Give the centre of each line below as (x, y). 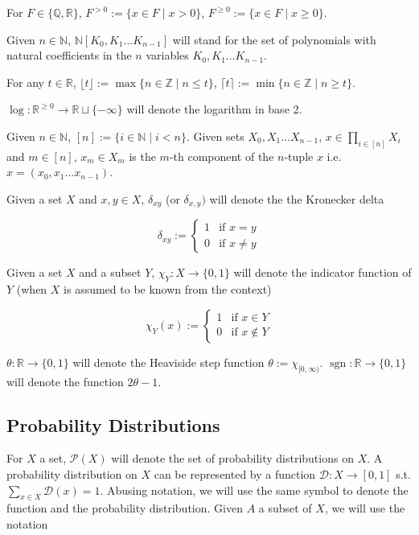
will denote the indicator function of (322, 272)
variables (167, 55)
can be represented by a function (235, 474)
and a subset (110, 272)
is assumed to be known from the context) (168, 289)
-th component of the (222, 156)
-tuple (299, 156)
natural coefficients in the (69, 55)
